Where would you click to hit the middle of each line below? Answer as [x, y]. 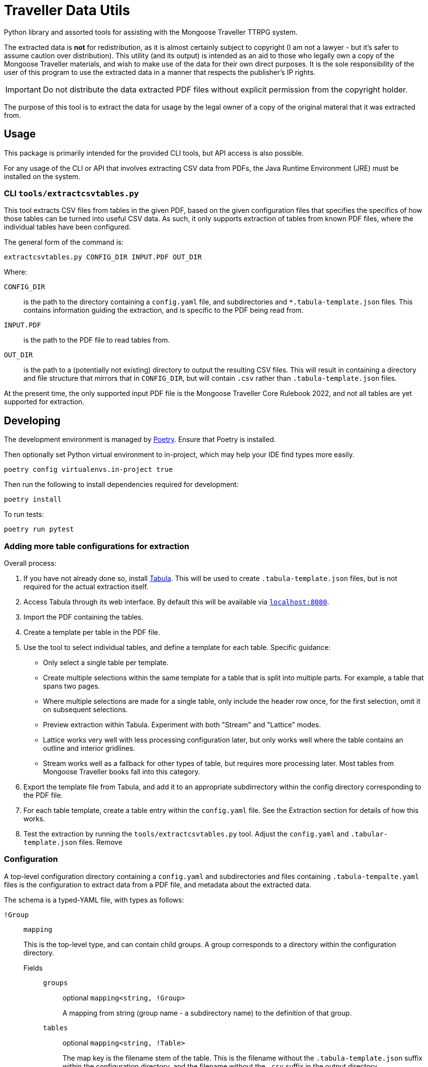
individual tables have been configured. [67, 227]
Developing [32, 420]
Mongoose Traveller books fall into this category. [122, 771]
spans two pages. [72, 686]
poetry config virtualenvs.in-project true [88, 470]
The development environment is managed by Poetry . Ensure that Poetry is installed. [140, 440]
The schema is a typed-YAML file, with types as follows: [94, 900]
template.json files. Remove [73, 842]
